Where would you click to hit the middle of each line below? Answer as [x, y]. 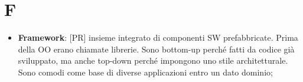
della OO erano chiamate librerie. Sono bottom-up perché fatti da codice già [156, 49]
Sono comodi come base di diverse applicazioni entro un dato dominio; [145, 72]
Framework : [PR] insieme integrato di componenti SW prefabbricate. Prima [158, 37]
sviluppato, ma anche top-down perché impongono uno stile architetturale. [153, 60]
